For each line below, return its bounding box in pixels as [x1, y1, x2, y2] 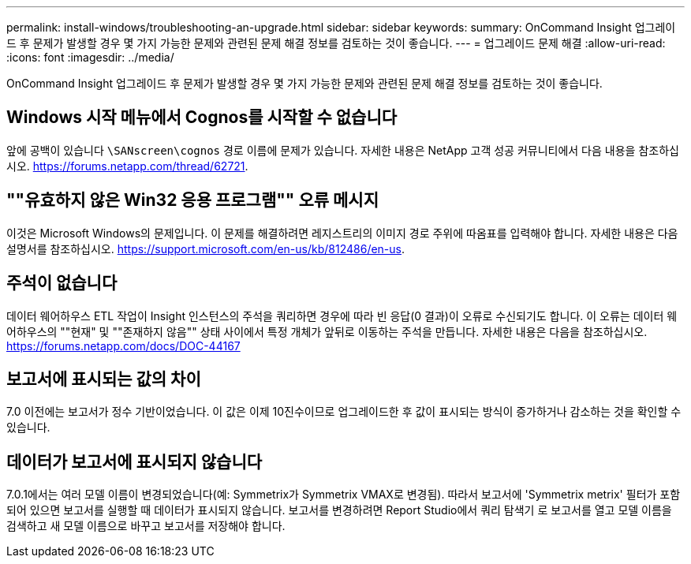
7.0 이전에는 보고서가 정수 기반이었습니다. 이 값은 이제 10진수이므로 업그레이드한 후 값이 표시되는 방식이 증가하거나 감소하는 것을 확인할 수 [6, 405, 682, 419]
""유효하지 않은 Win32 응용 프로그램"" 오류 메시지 [6, 190, 379, 211]
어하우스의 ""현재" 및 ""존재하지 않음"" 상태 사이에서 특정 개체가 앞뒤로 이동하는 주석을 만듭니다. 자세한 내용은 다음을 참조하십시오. [6, 324, 648, 338]
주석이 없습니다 [6, 273, 118, 293]
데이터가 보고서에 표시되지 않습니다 [6, 451, 263, 472]
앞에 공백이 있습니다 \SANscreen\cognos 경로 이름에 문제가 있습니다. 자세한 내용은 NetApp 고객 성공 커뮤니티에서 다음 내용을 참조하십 [6, 143, 679, 157]
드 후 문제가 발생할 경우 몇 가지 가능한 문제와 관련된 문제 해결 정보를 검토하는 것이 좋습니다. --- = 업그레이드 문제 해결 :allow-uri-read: [6, 36, 666, 50]
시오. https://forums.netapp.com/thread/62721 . [6, 159, 248, 173]
